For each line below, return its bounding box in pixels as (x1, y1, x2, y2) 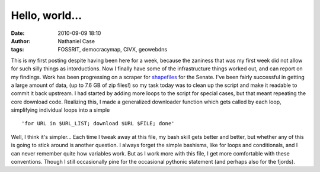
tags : (11, 46, 24, 53)
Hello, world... (11, 9, 82, 22)
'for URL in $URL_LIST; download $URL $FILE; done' (21, 120, 175, 127)
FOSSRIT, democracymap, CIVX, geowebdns (57, 46, 168, 53)
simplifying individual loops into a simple (11, 106, 110, 113)
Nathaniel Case (57, 37, 95, 44)
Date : (11, 30, 25, 37)
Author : (11, 37, 31, 44)
